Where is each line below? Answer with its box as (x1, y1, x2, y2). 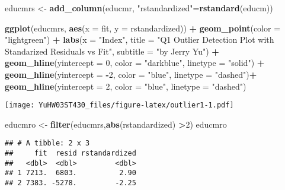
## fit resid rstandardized (5, 149, 136, 158)
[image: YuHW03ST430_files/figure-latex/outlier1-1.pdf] (5, 101, 234, 110)
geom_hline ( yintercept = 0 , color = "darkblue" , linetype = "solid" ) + (5, 56, 265, 69)
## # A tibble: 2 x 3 (5, 139, 90, 148)
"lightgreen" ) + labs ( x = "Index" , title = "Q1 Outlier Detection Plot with (5, 33, 274, 46)
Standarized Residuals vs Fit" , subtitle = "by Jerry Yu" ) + (5, 45, 219, 57)
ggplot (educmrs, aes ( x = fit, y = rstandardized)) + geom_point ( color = (5, 21, 281, 34)
